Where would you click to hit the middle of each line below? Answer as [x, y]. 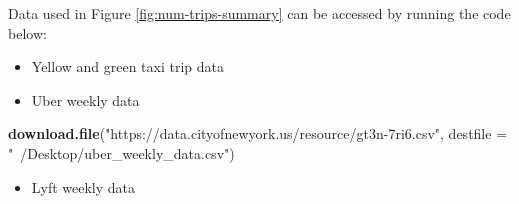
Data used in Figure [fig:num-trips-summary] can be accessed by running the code [259, 13]
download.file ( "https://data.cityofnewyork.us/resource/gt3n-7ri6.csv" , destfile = [258, 133]
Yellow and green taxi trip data [128, 66]
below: [27, 32]
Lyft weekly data [83, 186]
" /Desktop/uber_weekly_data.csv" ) [121, 152]
